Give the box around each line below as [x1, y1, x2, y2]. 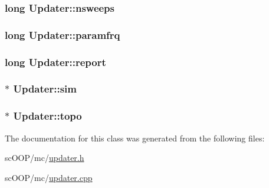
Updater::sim [13, 81, 77, 96]
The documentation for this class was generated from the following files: [5, 131, 265, 144]
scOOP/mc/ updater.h [5, 151, 84, 164]
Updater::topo [13, 108, 82, 123]
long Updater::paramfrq [5, 27, 120, 42]
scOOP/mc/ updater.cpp [5, 171, 93, 183]
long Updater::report [5, 54, 106, 69]
